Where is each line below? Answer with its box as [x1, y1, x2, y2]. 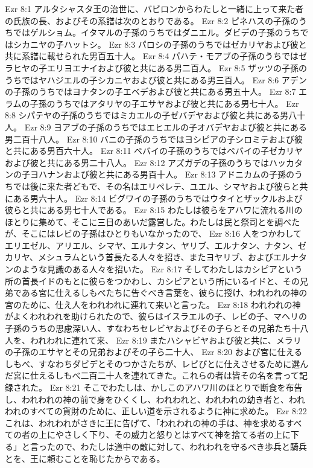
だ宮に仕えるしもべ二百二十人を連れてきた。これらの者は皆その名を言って [5, 369, 300, 382]
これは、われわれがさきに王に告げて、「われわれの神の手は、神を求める [5, 416, 286, 429]
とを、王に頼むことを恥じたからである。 [5, 452, 165, 464]
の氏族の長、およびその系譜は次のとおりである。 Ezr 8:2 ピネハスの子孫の [5, 14, 299, 27]
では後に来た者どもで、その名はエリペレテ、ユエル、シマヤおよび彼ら [13, 179, 291, 192]
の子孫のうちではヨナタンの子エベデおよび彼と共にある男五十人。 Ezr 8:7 [5, 85, 296, 98]
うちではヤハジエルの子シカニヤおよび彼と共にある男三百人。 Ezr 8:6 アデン [5, 73, 307, 86]
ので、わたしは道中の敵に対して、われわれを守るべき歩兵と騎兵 [55, 440, 307, 452]
